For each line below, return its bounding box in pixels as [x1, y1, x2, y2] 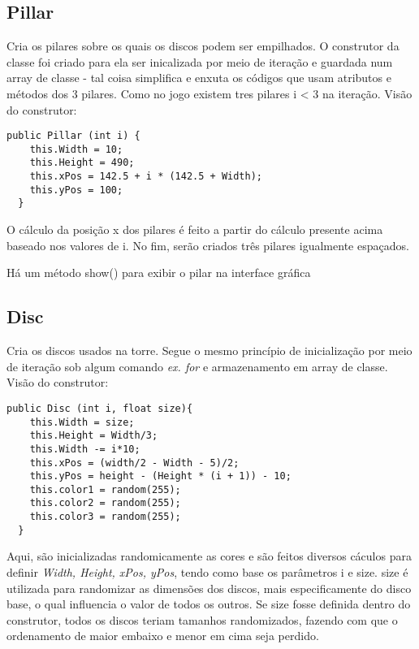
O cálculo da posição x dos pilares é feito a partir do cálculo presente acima [6, 221, 383, 238]
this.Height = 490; [29, 157, 135, 169]
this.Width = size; [29, 416, 135, 428]
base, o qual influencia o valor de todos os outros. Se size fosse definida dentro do [6, 595, 411, 612]
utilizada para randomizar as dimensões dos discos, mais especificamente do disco [6, 579, 412, 596]
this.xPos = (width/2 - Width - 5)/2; [29, 456, 240, 469]
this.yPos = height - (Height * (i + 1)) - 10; [29, 470, 292, 482]
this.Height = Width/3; [29, 430, 158, 442]
